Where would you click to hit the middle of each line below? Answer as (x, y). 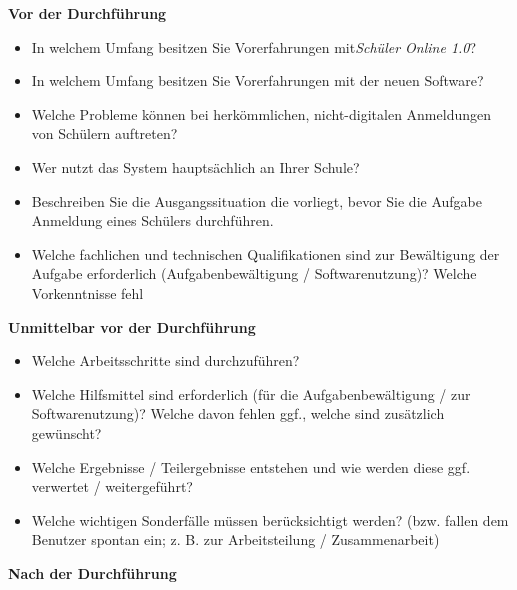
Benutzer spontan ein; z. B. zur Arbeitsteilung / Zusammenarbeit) (235, 539)
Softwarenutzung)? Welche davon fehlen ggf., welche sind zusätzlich (238, 413)
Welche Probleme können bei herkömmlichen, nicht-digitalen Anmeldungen (261, 113)
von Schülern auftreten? (104, 133)
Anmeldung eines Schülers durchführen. (152, 220)
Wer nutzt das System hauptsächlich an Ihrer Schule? (195, 166)
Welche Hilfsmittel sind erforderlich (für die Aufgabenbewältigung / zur (251, 393)
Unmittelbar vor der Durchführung (132, 326)
